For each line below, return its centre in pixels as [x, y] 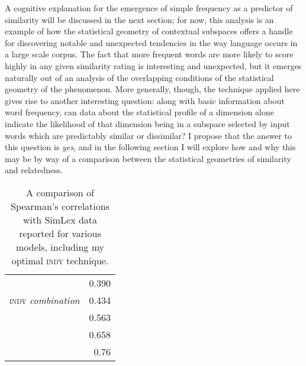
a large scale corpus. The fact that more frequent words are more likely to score [149, 54]
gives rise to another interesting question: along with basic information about [145, 100]
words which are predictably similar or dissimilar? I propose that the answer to [148, 135]
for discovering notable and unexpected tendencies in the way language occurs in [151, 42]
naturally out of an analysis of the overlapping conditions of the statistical [139, 77]
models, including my [60, 247]
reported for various [60, 233]
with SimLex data [60, 219]
